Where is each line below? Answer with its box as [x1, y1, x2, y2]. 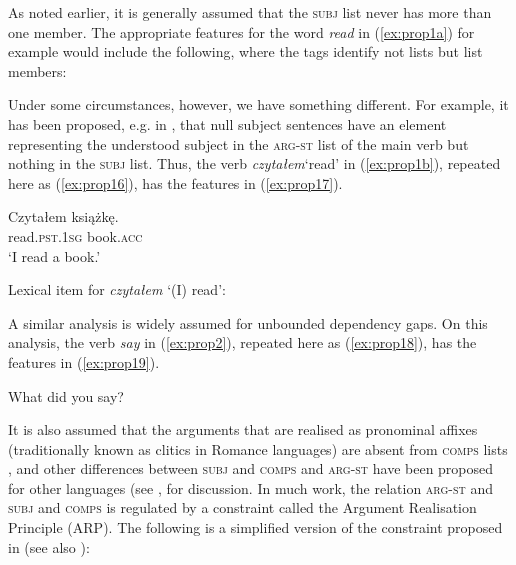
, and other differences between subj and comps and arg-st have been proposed [8, 458, 494, 479]
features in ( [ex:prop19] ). [8, 351, 160, 372]
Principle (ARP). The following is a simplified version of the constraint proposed [8, 517, 503, 538]
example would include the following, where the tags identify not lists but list [8, 41, 483, 62]
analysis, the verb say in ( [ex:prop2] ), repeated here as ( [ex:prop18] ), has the [8, 332, 477, 353]
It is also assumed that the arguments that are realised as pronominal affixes [8, 419, 478, 440]
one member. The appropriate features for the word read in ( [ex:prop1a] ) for [8, 21, 475, 42]
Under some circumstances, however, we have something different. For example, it [8, 94, 509, 115]
